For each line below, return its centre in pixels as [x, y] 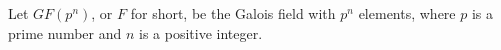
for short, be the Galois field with [233, 13]
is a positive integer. [200, 32]
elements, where [407, 13]
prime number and [65, 32]
